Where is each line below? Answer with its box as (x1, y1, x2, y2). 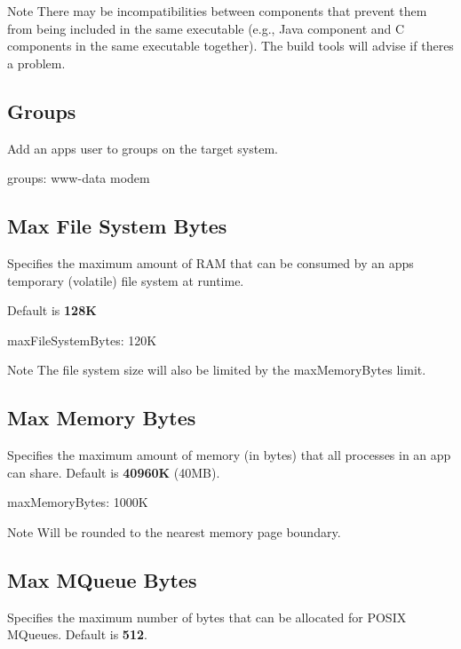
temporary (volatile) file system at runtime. (7, 271, 244, 289)
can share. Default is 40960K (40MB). (7, 463, 220, 481)
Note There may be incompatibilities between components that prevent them (7, 2, 427, 20)
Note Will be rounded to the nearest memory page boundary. (7, 522, 341, 541)
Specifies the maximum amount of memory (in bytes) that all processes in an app (7, 446, 451, 464)
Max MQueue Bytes (7, 566, 197, 593)
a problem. (7, 53, 66, 72)
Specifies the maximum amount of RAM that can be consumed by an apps (7, 253, 414, 272)
